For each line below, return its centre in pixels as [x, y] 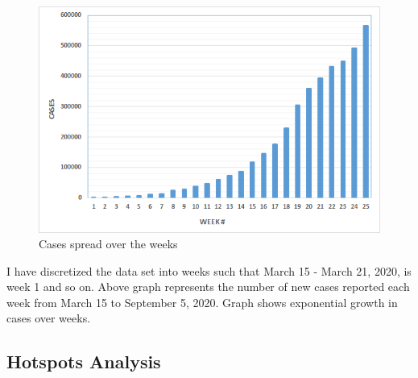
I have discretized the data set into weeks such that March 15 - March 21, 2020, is [209, 270]
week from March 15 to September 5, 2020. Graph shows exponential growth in [202, 302]
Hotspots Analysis [84, 361]
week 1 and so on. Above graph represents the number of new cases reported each [208, 287]
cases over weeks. [49, 318]
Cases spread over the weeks [108, 244]
